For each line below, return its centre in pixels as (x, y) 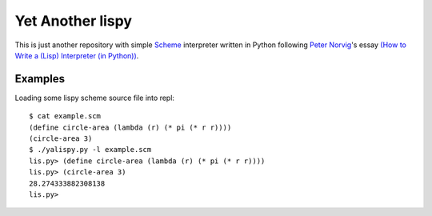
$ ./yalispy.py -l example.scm (90, 150)
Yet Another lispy (73, 21)
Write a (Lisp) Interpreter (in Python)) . (77, 55)
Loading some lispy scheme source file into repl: (95, 98)
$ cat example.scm (65, 116)
